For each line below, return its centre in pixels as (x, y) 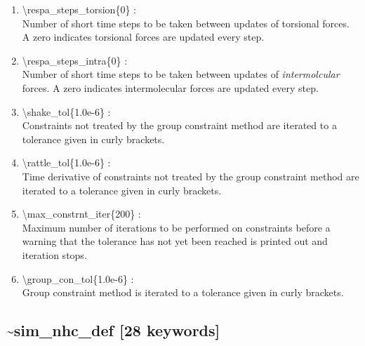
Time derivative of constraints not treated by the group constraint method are (191, 176)
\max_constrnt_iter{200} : (81, 214)
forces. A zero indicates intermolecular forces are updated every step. (170, 87)
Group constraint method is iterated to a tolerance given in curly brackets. (183, 292)
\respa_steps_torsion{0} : (79, 9)
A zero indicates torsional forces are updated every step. (143, 37)
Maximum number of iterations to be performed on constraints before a (176, 227)
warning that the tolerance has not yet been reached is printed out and (175, 241)
